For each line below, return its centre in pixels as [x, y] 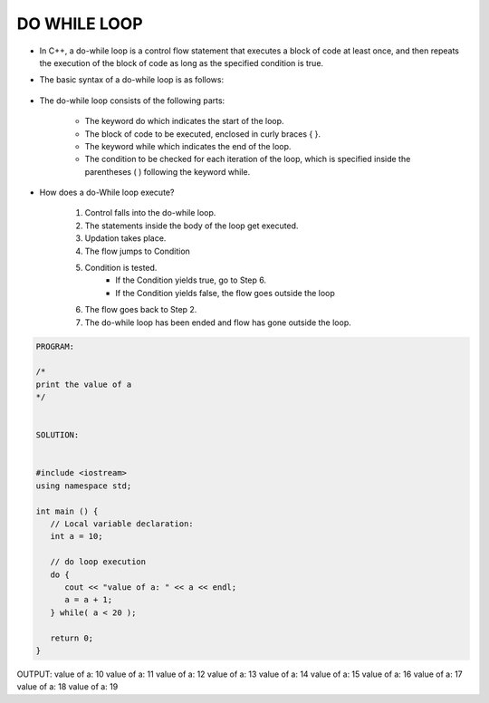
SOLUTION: [58, 435]
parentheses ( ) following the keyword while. [168, 171]
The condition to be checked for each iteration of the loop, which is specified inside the [248, 159]
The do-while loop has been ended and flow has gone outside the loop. [218, 323]
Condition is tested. [121, 268]
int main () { [67, 511]
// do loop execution [98, 562]
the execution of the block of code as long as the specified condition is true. [182, 63]
